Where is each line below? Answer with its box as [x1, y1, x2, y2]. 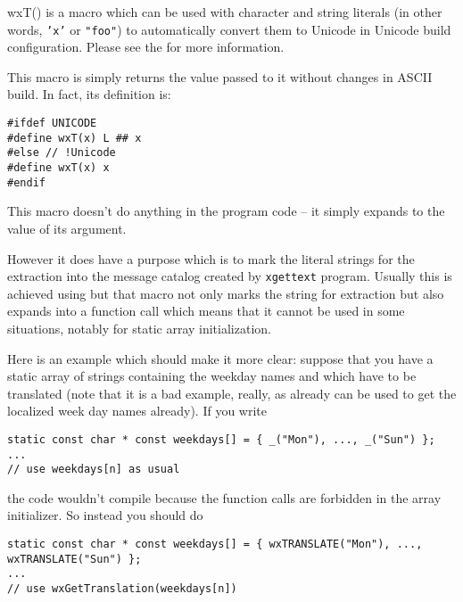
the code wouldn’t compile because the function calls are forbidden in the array [7, 488, 442, 507]
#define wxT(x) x [7, 161, 110, 174]
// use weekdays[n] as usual [7, 463, 180, 476]
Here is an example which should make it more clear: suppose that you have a [7, 349, 434, 367]
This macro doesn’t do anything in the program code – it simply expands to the [7, 202, 445, 220]
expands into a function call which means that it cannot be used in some [7, 301, 405, 320]
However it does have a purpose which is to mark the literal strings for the [7, 249, 415, 268]
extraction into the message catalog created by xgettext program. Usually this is [7, 267, 452, 285]
